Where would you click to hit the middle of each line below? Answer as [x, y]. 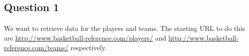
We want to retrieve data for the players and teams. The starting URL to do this [124, 28]
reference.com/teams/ [36, 47]
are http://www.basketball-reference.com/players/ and [85, 37]
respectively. [89, 47]
